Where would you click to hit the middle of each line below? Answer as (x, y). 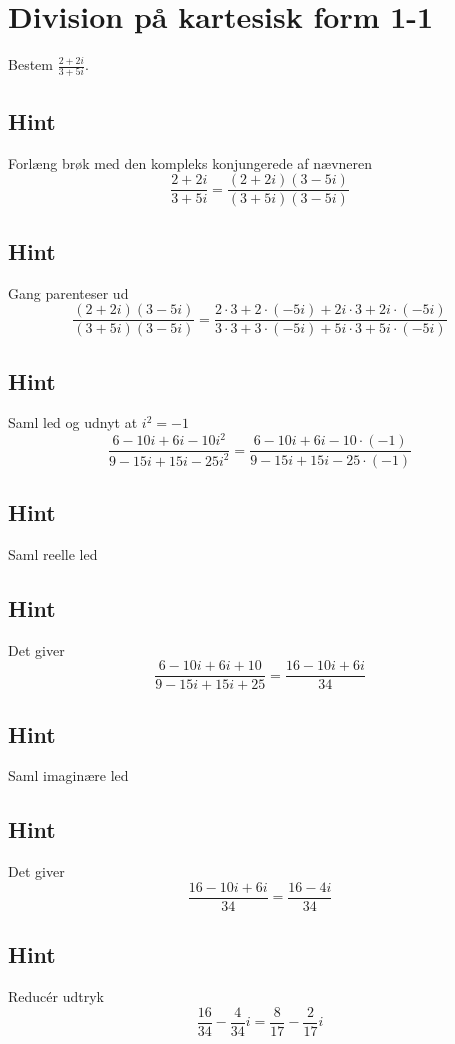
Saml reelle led (53, 553)
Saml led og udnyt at (73, 422)
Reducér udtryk (56, 996)
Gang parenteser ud (68, 292)
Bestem (30, 64)
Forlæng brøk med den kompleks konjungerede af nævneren (190, 162)
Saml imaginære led (68, 775)
